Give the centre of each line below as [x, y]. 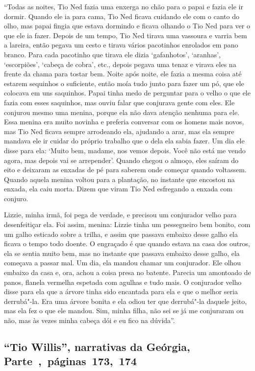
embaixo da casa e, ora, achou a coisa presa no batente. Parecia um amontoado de [127, 272]
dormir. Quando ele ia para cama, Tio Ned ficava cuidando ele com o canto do [122, 16]
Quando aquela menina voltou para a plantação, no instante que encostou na [119, 179]
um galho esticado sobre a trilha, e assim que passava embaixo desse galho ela [121, 234]
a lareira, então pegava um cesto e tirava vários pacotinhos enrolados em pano [121, 45]
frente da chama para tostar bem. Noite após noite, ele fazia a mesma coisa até [123, 74]
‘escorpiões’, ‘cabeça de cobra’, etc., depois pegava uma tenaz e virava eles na [120, 64]
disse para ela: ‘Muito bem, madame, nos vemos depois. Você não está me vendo [125, 150]
